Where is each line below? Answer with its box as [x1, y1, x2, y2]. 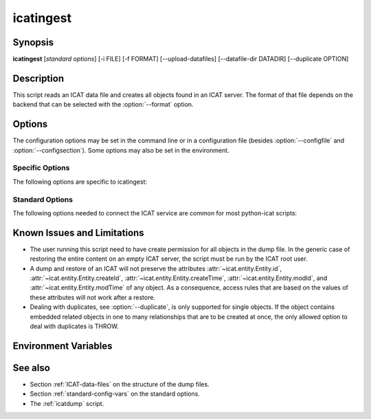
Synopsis [12, 36, 54, 48]
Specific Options [12, 163, 70, 173]
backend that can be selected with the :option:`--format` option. [12, 100, 194, 109]
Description [12, 72, 65, 84]
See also [12, 362, 51, 374]
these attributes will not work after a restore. [30, 293, 156, 301]
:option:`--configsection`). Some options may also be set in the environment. [12, 146, 229, 154]
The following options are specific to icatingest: [12, 178, 148, 186]
